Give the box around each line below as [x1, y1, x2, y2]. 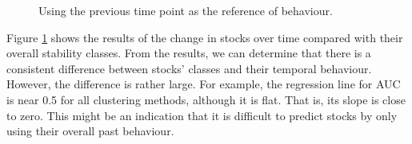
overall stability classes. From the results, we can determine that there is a [6, 45, 371, 61]
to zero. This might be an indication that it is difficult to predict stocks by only [6, 107, 398, 123]
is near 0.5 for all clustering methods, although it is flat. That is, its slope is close [6, 91, 406, 107]
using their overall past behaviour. [6, 123, 174, 139]
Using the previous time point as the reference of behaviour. [38, 2, 333, 18]
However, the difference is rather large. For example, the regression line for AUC [6, 76, 401, 92]
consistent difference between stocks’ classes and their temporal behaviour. [6, 60, 372, 76]
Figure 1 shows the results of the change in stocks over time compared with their [6, 29, 403, 45]
